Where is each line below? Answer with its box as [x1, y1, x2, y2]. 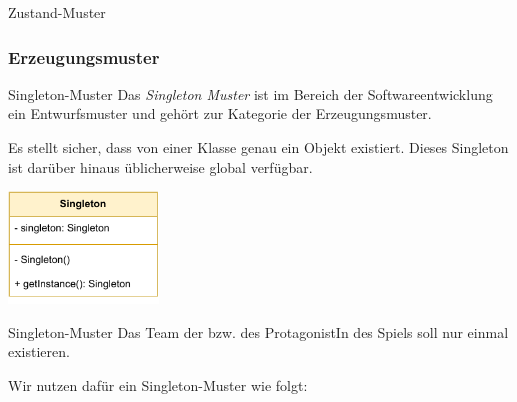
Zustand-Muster [8, 2, 106, 22]
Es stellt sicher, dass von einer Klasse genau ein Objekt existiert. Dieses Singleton [8, 137, 509, 157]
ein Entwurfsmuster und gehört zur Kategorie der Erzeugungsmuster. [8, 103, 432, 124]
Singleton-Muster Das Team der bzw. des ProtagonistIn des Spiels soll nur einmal [8, 321, 509, 342]
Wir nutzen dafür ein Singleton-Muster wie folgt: [8, 374, 308, 395]
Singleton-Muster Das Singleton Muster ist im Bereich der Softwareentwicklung [8, 83, 493, 104]
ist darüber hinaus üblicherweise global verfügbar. [8, 156, 313, 177]
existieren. [8, 341, 70, 362]
